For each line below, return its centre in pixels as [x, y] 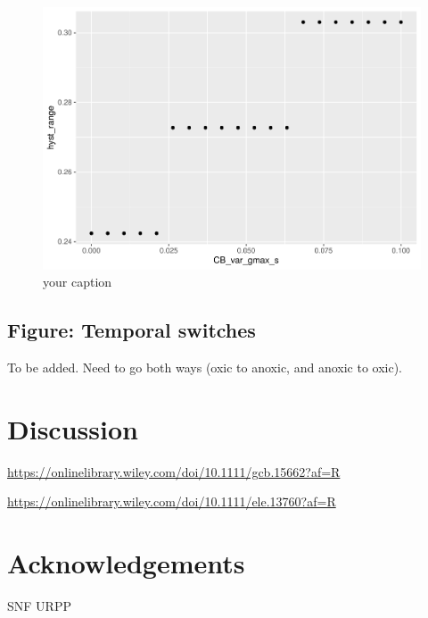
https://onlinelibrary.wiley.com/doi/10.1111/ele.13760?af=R [172, 501]
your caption [78, 282]
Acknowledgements [126, 563]
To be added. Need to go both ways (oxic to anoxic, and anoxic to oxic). [205, 367]
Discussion [73, 428]
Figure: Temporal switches [132, 330]
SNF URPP [39, 605]
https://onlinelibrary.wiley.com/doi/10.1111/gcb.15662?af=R [174, 471]
